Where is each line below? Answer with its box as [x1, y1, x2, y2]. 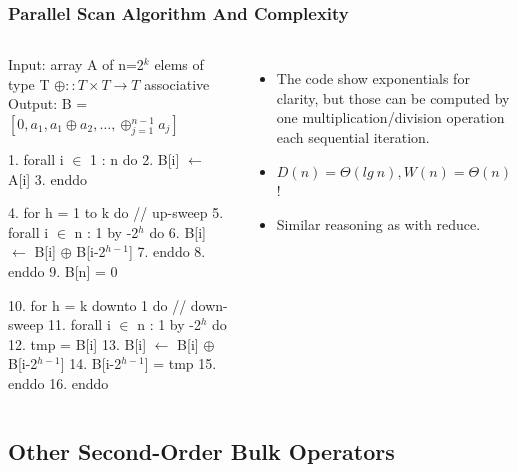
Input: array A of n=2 [8, 54, 144, 75]
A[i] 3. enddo [8, 168, 87, 189]
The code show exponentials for [276, 68, 470, 89]
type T [8, 73, 50, 94]
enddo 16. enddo [8, 372, 109, 393]
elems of [154, 54, 204, 75]
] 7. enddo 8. [129, 241, 206, 262]
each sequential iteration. [276, 127, 430, 147]
